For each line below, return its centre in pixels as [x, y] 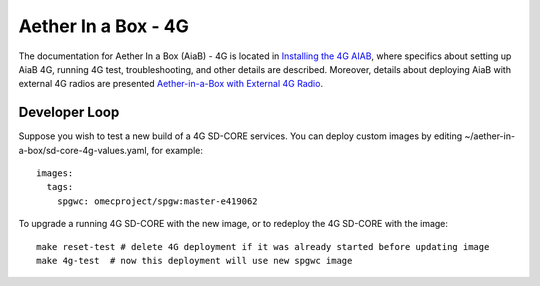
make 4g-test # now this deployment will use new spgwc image [194, 260]
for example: [177, 150]
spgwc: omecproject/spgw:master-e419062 [157, 201]
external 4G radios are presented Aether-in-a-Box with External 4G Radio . [171, 84]
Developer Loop [69, 112]
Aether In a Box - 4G [103, 26]
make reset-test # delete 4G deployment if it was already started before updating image [263, 246]
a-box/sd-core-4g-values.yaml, [84, 150]
